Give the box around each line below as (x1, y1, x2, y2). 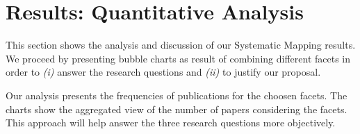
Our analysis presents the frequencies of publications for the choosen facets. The (6, 87, 347, 102)
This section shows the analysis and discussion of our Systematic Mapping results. (6, 37, 356, 52)
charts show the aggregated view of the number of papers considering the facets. (6, 101, 347, 116)
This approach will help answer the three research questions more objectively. (6, 115, 336, 130)
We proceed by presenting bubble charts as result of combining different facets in (6, 51, 351, 65)
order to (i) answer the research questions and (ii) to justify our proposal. (6, 65, 321, 79)
